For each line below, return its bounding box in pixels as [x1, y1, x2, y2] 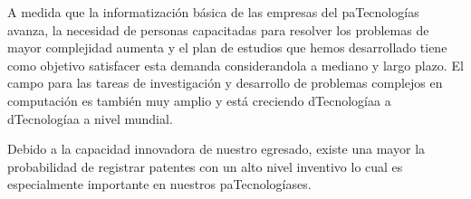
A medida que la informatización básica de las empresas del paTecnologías [7, 3, 419, 21]
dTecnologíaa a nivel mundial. [7, 109, 173, 128]
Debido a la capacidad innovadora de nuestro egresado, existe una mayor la [7, 139, 426, 158]
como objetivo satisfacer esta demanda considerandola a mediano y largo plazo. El [7, 55, 464, 74]
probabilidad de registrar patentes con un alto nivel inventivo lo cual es [7, 156, 403, 175]
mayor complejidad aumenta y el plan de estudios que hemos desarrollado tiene [7, 38, 447, 57]
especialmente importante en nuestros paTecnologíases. [7, 175, 312, 194]
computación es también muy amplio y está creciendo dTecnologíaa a [7, 90, 391, 109]
